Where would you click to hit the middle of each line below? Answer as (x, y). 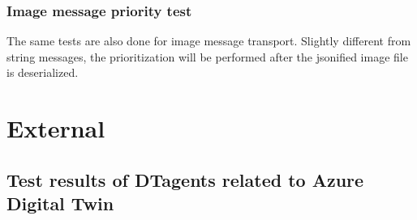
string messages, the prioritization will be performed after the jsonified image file (207, 56)
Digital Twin (60, 203)
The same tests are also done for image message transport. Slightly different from (209, 41)
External (56, 128)
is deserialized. (43, 72)
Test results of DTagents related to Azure (185, 179)
